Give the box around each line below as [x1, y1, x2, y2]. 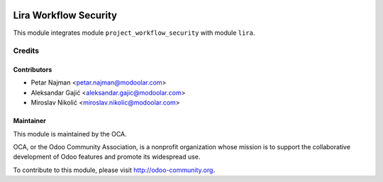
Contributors [13, 65, 52, 74]
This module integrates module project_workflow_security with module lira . [13, 28, 255, 37]
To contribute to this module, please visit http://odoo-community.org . [13, 166, 216, 174]
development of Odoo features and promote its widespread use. [13, 153, 201, 161]
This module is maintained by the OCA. [13, 129, 127, 138]
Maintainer [13, 117, 46, 125]
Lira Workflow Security [13, 9, 117, 21]
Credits [13, 46, 39, 56]
